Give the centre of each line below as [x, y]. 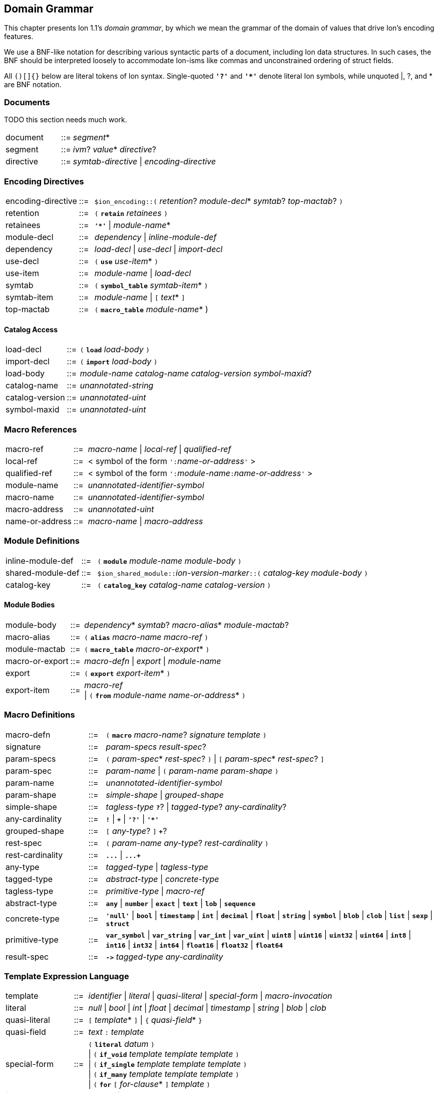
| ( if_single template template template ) [168, 1064]
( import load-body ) [119, 362]
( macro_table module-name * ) [151, 309]
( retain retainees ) [131, 213]
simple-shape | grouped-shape [165, 795]
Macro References [41, 429]
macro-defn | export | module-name [153, 661]
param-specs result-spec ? [156, 746]
